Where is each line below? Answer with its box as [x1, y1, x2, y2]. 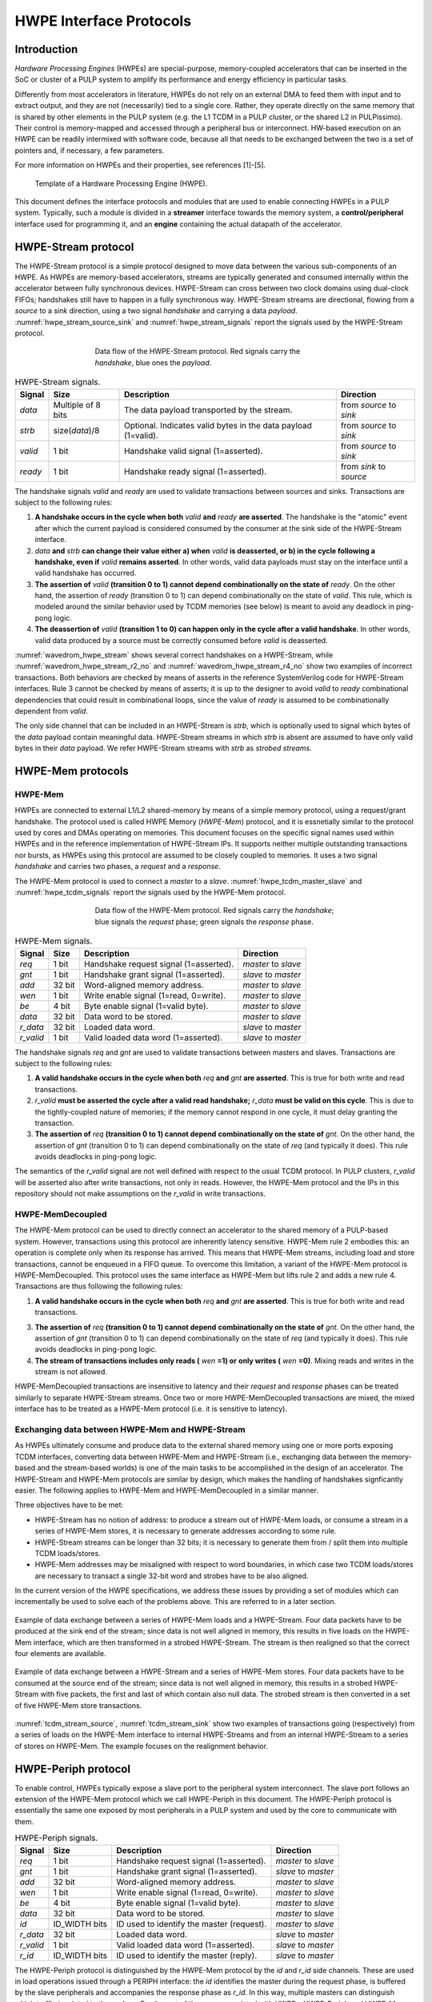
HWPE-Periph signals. [14, 1832, 98, 1843]
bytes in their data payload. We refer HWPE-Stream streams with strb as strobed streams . [14, 743, 312, 753]
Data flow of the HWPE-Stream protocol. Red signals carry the [94, 347, 301, 356]
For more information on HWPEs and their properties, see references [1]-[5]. [14, 160, 266, 170]
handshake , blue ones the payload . [94, 357, 212, 368]
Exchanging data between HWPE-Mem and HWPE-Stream [14, 1424, 246, 1435]
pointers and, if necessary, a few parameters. [14, 145, 165, 155]
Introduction [14, 42, 78, 56]
